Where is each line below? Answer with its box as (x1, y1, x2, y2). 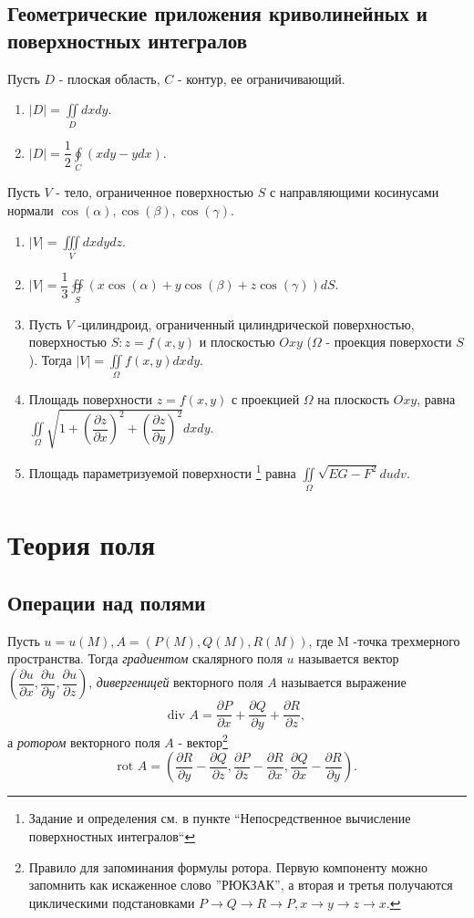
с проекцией (231, 390, 300, 409)
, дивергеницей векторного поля (88, 673, 263, 692)
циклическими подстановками (28, 892, 195, 912)
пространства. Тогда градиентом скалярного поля (7, 649, 283, 668)
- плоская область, (58, 68, 160, 88)
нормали (7, 200, 54, 219)
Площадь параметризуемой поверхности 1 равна (28, 461, 296, 482)
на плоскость (317, 390, 389, 409)
